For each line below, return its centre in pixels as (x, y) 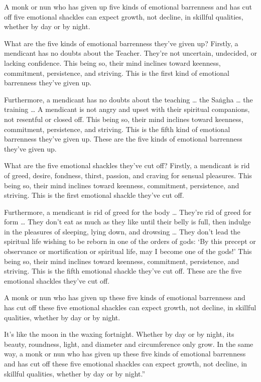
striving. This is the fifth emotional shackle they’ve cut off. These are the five (123, 271)
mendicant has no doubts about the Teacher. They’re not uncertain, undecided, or (130, 53)
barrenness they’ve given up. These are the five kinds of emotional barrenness (123, 139)
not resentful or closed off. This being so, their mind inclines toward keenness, (124, 119)
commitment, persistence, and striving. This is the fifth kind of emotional (117, 129)
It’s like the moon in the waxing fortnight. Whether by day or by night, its (119, 334)
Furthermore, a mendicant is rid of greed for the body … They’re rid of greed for (128, 212)
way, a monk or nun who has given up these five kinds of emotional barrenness (125, 354)
